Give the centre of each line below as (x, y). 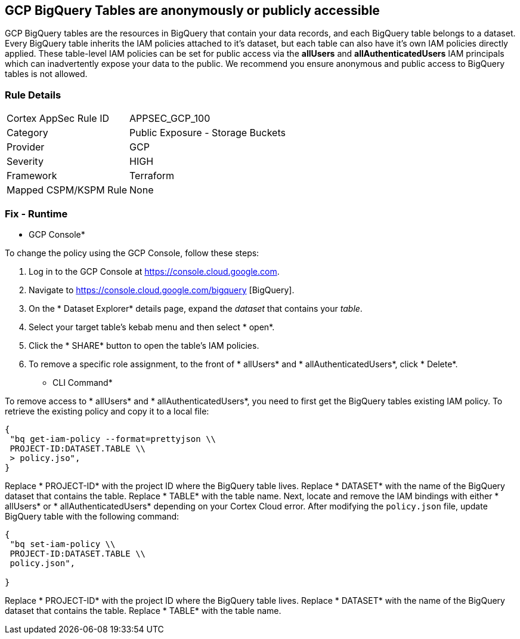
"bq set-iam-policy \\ (63, 544)
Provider (26, 147)
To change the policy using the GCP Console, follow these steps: (132, 253)
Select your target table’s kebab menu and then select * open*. (152, 327)
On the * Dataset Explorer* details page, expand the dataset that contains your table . (196, 308)
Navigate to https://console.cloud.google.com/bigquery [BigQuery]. (162, 290)
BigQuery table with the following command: (92, 516)
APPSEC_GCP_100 (170, 119)
